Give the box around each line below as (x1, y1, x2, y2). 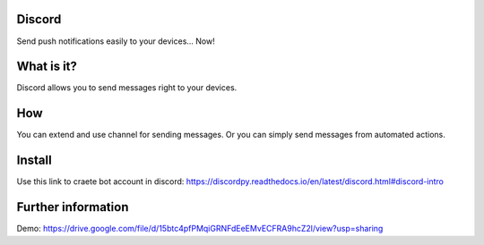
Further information (16, 199, 129, 215)
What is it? (16, 59, 78, 74)
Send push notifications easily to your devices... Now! (16, 36, 215, 46)
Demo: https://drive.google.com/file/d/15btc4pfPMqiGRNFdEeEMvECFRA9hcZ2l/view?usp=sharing (16, 224, 384, 234)
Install (16, 153, 53, 168)
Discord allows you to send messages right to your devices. (16, 82, 238, 93)
